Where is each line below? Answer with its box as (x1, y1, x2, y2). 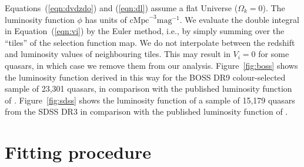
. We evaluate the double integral (179, 13, 299, 25)
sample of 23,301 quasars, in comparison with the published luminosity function (5, 82, 292, 95)
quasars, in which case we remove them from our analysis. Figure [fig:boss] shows (5, 59, 298, 71)
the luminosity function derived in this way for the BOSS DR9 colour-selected (5, 71, 286, 83)
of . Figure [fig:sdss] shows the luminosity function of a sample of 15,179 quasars (5, 93, 295, 106)
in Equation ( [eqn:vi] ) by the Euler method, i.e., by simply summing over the (5, 25, 285, 37)
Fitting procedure (5, 140, 151, 164)
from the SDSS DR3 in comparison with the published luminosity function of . (5, 105, 288, 118)
